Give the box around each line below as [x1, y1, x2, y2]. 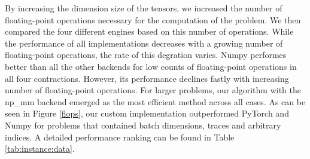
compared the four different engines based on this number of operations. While [5, 25, 294, 38]
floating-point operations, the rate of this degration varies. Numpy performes [5, 48, 287, 61]
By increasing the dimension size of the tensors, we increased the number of [5, 2, 282, 14]
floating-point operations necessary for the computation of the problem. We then [5, 13, 301, 26]
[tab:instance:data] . [5, 142, 75, 155]
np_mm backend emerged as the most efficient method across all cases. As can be [5, 95, 306, 108]
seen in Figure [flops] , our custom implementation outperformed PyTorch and [5, 107, 289, 120]
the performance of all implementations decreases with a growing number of [5, 36, 283, 49]
